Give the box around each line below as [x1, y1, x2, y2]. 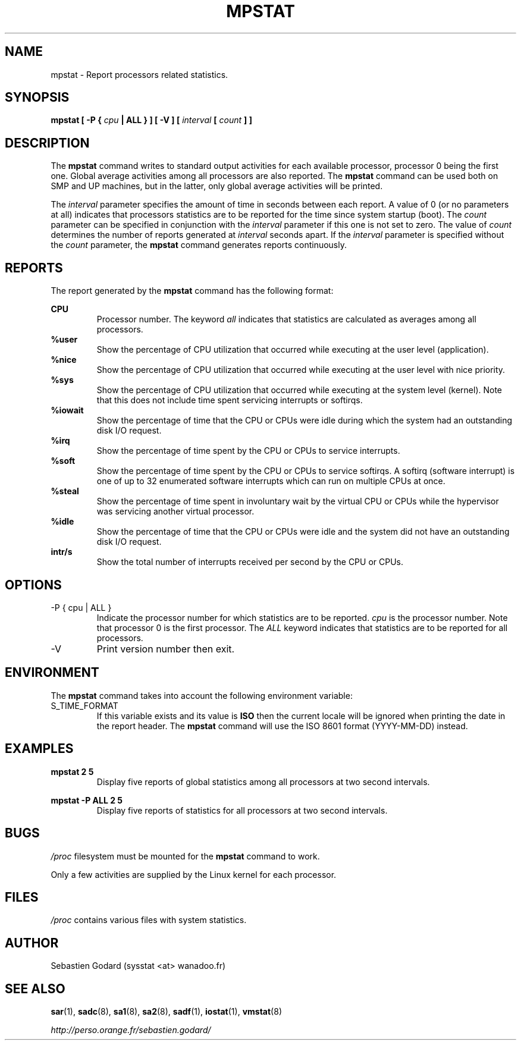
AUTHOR [5, 935, 59, 950]
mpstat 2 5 [51, 766, 94, 777]
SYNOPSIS [5, 90, 70, 105]
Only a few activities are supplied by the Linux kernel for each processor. [51, 869, 337, 880]
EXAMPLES [5, 741, 74, 757]
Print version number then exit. [96, 642, 235, 655]
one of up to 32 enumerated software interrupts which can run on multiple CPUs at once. [96, 476, 445, 487]
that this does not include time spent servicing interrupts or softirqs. [96, 395, 363, 406]
